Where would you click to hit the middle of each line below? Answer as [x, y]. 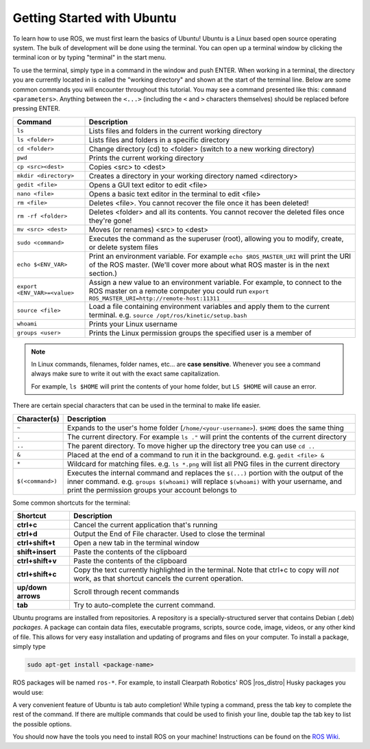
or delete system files [124, 247]
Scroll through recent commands [126, 592]
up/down [32, 588]
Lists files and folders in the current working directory [175, 130]
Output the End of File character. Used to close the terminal [169, 534]
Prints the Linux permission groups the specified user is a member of [200, 333]
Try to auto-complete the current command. [144, 606]
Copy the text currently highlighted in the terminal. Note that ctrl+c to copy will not [206, 570]
